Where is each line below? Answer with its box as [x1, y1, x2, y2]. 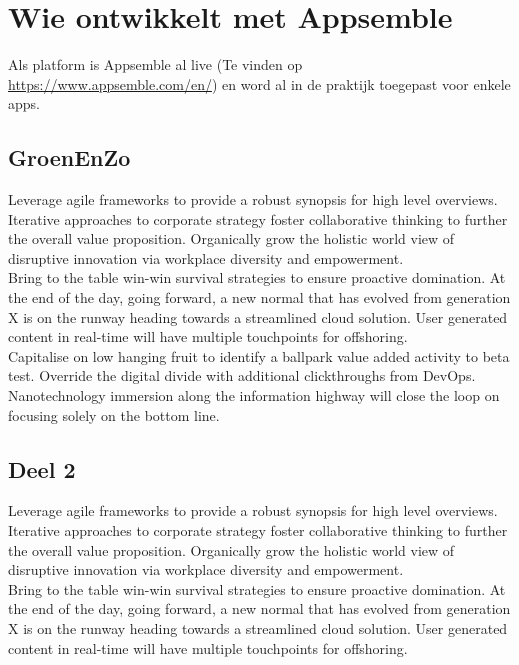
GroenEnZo [8, 142, 131, 173]
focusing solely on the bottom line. [8, 404, 220, 425]
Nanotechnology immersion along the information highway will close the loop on [8, 385, 500, 406]
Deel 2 [8, 453, 76, 484]
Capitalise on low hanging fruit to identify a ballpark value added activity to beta [8, 345, 510, 366]
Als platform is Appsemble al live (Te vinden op [8, 54, 303, 75]
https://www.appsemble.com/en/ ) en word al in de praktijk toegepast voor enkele [8, 73, 511, 94]
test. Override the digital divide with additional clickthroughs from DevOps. [8, 365, 476, 386]
